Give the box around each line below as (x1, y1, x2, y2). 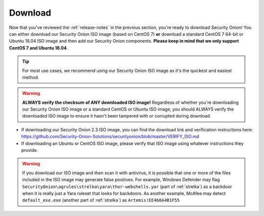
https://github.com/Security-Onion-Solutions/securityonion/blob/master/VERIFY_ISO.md (21, 134, 199, 140)
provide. (21, 147, 38, 153)
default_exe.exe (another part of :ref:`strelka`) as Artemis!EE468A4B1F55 (22, 197, 180, 203)
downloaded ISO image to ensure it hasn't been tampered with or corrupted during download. (22, 113, 211, 119)
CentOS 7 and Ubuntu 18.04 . (9, 45, 68, 51)
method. (22, 74, 39, 80)
